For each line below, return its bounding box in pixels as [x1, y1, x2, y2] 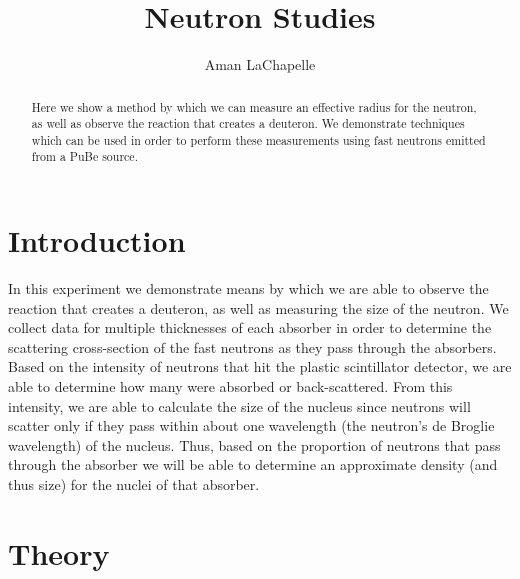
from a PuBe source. [31, 148, 138, 165]
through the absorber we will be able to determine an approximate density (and [8, 454, 498, 475]
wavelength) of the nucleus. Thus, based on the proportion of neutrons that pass [8, 434, 501, 455]
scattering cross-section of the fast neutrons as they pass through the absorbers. [8, 336, 497, 357]
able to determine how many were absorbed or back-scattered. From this [8, 376, 453, 397]
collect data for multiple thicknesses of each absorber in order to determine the [8, 317, 492, 338]
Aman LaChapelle [204, 54, 316, 75]
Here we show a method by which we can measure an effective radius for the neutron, [31, 98, 477, 115]
